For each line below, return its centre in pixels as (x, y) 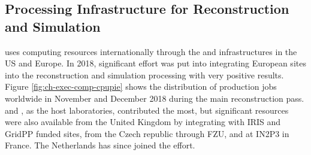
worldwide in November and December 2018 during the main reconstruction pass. (155, 98)
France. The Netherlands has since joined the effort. (100, 145)
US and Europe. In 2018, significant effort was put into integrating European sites (155, 63)
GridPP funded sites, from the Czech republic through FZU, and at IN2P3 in (147, 133)
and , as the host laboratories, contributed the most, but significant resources (147, 110)
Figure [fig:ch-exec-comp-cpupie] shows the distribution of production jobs (141, 86)
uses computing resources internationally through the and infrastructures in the (151, 51)
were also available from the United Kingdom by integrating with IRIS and (143, 122)
